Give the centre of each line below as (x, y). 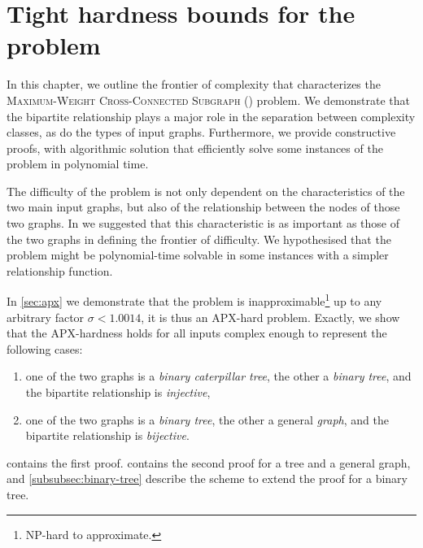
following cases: (45, 348)
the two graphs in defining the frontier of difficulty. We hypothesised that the (199, 239)
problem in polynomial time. (78, 164)
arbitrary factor (46, 317)
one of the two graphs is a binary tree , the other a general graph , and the (207, 419)
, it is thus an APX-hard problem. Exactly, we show (270, 317)
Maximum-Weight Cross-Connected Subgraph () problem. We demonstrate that (208, 100)
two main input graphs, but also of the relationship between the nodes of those (203, 207)
